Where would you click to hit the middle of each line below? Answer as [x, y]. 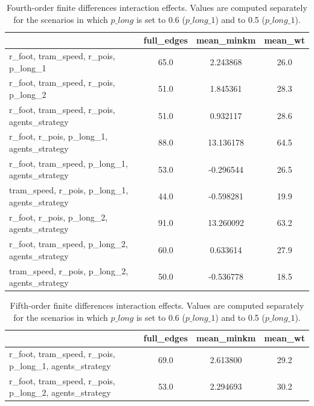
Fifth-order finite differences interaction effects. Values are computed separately [157, 305]
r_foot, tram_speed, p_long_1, [69, 163]
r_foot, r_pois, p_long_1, [59, 136]
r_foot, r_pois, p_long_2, [59, 217]
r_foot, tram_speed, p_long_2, [69, 244]
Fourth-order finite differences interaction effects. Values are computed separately [157, 7]
